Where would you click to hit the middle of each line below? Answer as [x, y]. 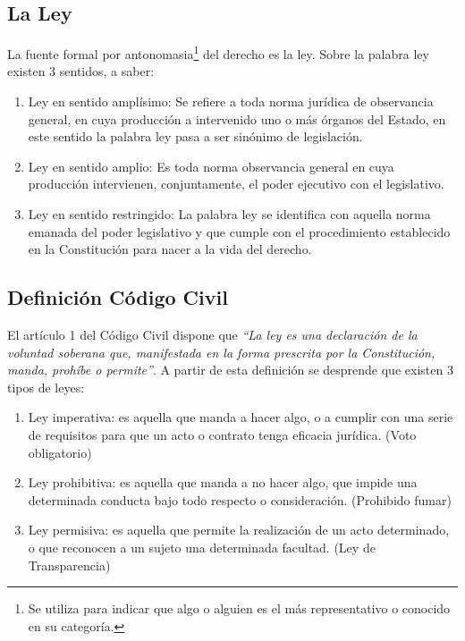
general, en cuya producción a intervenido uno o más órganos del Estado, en [237, 118]
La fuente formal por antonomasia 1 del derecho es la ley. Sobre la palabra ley [218, 52]
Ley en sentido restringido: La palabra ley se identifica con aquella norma [229, 214]
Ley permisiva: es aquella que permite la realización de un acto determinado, [239, 530]
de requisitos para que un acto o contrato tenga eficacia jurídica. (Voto [222, 434]
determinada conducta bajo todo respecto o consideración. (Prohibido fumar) [240, 499]
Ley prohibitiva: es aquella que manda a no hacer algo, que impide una [223, 482]
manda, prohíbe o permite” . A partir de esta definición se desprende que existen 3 [230, 370]
